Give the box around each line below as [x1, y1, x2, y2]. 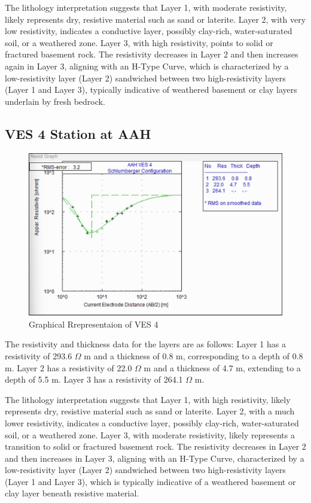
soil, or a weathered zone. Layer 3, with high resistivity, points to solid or [5, 36, 273, 49]
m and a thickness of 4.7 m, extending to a [144, 361, 301, 374]
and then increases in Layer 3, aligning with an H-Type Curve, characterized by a [5, 452, 304, 464]
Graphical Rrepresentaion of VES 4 [29, 317, 158, 330]
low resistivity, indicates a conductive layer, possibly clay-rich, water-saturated [5, 25, 292, 37]
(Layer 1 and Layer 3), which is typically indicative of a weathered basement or [5, 475, 296, 487]
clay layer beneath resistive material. [5, 487, 139, 499]
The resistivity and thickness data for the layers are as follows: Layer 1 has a [5, 338, 286, 350]
